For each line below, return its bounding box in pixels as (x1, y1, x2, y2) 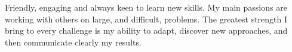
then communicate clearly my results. (5, 35, 142, 48)
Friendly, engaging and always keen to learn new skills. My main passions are (5, 1, 287, 13)
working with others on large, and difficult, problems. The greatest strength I (5, 12, 288, 25)
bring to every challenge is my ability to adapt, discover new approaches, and (5, 24, 288, 37)
